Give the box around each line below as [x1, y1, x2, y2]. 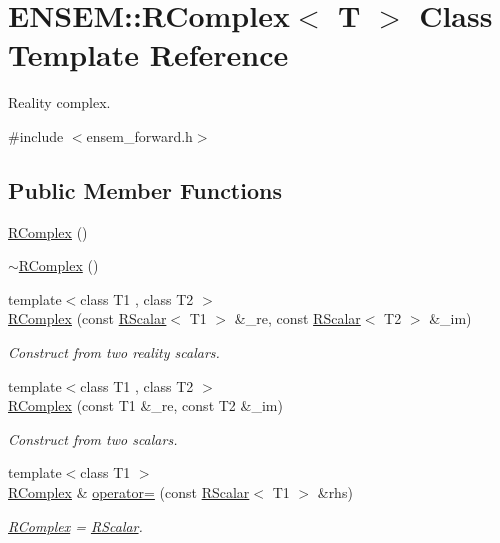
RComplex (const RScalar [8, 308, 167, 329]
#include [8, 125, 64, 146]
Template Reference [8, 34, 289, 75]
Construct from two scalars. [8, 428, 178, 449]
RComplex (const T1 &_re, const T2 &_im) [8, 395, 283, 416]
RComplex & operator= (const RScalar [8, 482, 250, 503]
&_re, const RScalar [234, 308, 361, 329]
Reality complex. [8, 92, 111, 113]
